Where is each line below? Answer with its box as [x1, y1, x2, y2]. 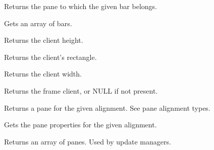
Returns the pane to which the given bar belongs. [4, 1, 157, 11]
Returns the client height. [4, 35, 83, 45]
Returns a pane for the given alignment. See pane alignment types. [4, 102, 210, 113]
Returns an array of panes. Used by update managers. [4, 136, 171, 146]
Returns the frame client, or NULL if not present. [4, 85, 158, 96]
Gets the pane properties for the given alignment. [4, 119, 157, 130]
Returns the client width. [4, 68, 82, 79]
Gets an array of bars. [4, 18, 72, 28]
